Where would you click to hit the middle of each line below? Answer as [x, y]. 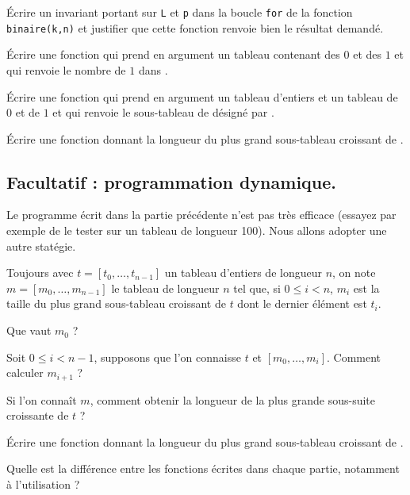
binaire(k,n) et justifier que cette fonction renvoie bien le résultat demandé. [195, 27]
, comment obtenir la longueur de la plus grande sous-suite [233, 399]
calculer [25, 372]
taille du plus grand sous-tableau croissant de [116, 303]
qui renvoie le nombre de [66, 69]
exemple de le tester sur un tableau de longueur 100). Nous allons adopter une [197, 230]
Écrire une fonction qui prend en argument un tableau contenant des [173, 54]
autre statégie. [41, 246]
